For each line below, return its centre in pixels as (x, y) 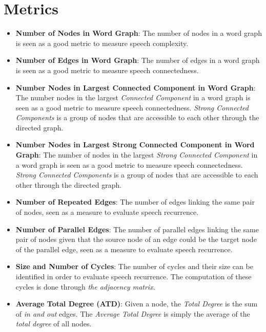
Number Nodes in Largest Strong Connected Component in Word (135, 145)
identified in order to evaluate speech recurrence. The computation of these (134, 276)
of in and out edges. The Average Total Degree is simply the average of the (133, 313)
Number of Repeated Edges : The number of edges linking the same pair (135, 202)
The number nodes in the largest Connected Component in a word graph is (133, 97)
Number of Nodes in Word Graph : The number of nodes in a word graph (139, 33)
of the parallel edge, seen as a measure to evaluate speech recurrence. (124, 249)
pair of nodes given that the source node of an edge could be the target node (136, 239)
